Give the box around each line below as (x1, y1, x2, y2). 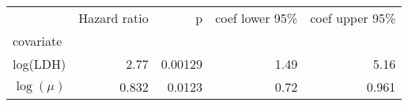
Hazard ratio (78, 9, 149, 27)
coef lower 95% (215, 9, 298, 27)
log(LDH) (13, 55, 66, 73)
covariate (13, 32, 62, 50)
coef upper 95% (310, 9, 396, 27)
